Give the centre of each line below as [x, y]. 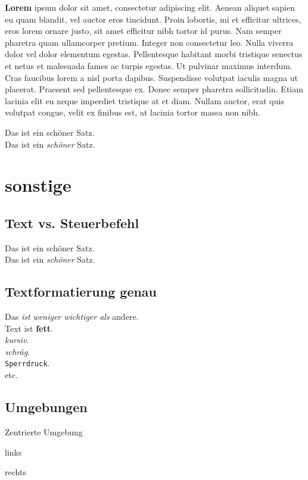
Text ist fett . [29, 328]
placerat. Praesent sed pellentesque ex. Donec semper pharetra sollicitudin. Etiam [154, 89]
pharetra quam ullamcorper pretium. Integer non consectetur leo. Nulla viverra [149, 42]
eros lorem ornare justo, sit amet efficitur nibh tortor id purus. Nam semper [143, 31]
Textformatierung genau [81, 292]
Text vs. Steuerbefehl [72, 222]
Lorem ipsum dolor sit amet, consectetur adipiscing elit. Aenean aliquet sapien [150, 7]
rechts [15, 472]
